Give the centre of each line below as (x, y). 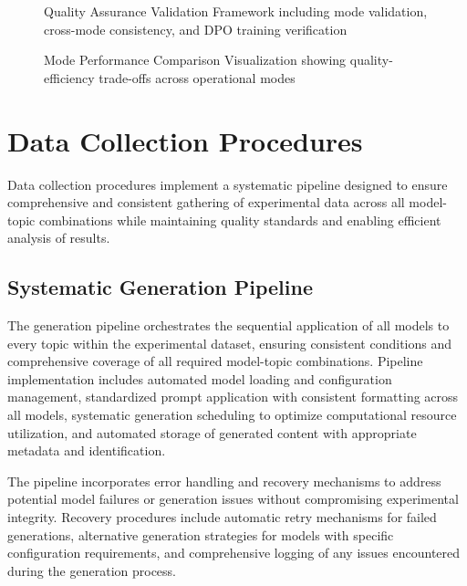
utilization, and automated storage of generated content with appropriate (212, 432)
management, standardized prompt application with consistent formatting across (233, 397)
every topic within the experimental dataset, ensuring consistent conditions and (230, 343)
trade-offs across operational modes (197, 77)
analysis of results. (59, 238)
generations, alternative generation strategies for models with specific (201, 534)
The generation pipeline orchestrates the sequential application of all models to (228, 325)
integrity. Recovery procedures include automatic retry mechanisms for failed (222, 517)
